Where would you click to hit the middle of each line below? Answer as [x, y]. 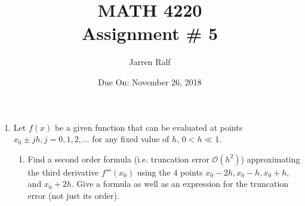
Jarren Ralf [150, 62]
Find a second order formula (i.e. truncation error [118, 159]
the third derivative [63, 172]
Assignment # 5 [150, 33]
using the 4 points [170, 172]
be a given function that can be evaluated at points [149, 127]
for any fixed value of [131, 139]
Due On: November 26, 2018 [150, 82]
